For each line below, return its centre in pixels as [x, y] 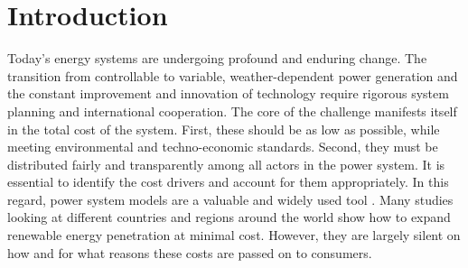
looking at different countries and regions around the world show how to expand [229, 217]
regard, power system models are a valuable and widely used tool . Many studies [230, 199]
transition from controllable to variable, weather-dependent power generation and [233, 75]
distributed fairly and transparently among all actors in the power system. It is [226, 164]
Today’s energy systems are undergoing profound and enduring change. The [217, 58]
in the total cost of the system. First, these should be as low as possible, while [224, 129]
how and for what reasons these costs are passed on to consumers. [190, 252]
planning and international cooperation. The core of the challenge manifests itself [232, 111]
